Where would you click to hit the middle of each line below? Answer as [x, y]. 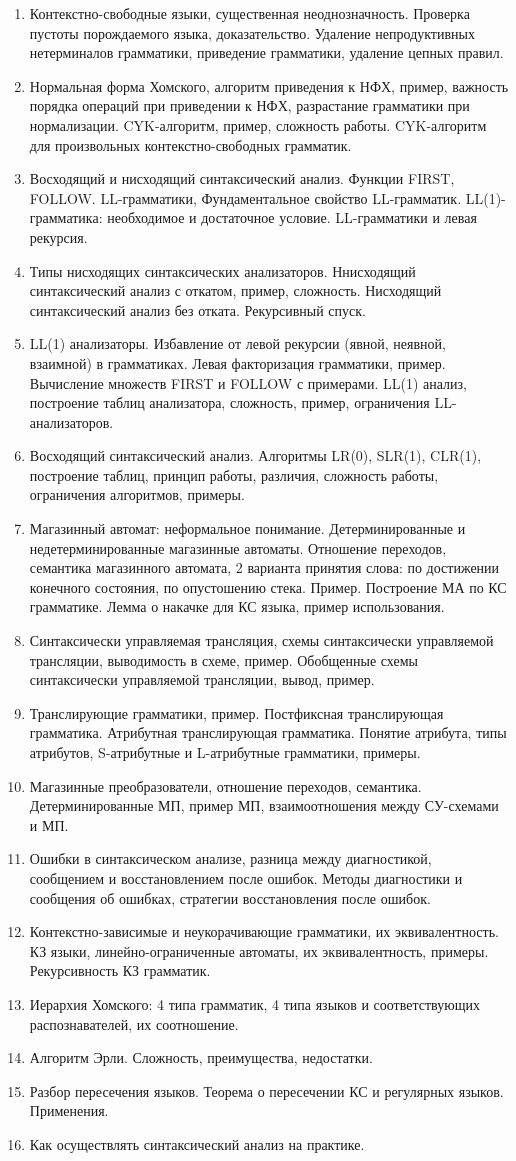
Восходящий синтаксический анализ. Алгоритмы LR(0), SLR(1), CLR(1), [255, 455]
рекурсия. [58, 236]
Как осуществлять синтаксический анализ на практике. [197, 1143]
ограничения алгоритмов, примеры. [137, 494]
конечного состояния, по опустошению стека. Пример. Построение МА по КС [268, 586]
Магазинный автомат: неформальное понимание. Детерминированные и [247, 528]
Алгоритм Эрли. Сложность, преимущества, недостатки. [201, 1057]
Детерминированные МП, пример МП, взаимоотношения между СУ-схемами [264, 805]
